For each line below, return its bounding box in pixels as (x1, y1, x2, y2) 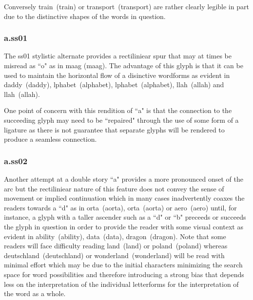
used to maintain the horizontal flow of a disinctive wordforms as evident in (4, 70, 230, 80)
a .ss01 (4, 32, 28, 44)
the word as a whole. (4, 288, 66, 299)
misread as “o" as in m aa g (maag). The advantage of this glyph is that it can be (4, 60, 243, 70)
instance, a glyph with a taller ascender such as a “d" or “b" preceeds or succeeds (4, 212, 246, 222)
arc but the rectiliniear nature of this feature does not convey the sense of (4, 183, 224, 193)
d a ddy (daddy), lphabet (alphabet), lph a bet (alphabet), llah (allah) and (4, 79, 224, 90)
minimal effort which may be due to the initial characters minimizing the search (4, 260, 243, 270)
